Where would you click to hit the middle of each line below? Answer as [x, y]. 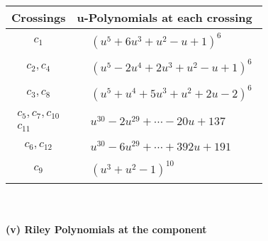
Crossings [39, 17]
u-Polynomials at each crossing [164, 17]
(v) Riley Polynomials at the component [106, 229]
